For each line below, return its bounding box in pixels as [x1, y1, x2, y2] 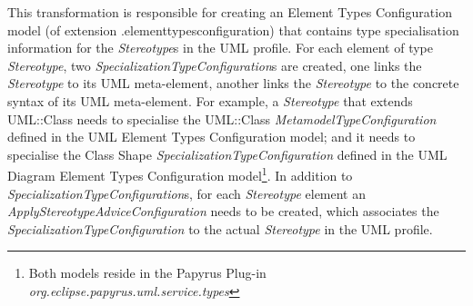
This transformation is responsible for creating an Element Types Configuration [7, 3, 452, 21]
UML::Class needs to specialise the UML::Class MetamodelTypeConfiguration [7, 109, 437, 128]
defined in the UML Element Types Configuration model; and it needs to [7, 127, 416, 146]
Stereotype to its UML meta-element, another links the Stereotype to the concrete [7, 74, 459, 93]
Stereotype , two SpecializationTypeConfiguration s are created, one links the [7, 55, 422, 74]
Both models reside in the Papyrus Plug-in [28, 263, 267, 282]
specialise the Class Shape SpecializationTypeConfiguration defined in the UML [7, 144, 448, 163]
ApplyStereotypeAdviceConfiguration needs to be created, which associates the [7, 202, 439, 221]
